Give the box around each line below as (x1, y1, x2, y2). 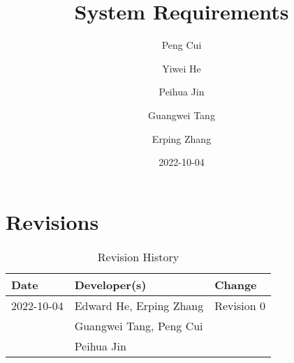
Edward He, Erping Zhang (74, 297, 204, 314)
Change (214, 276, 257, 293)
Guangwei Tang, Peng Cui (74, 317, 203, 334)
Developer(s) (74, 276, 147, 293)
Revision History (97, 248, 179, 265)
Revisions (6, 207, 99, 235)
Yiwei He (162, 61, 201, 75)
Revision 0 (214, 297, 265, 314)
